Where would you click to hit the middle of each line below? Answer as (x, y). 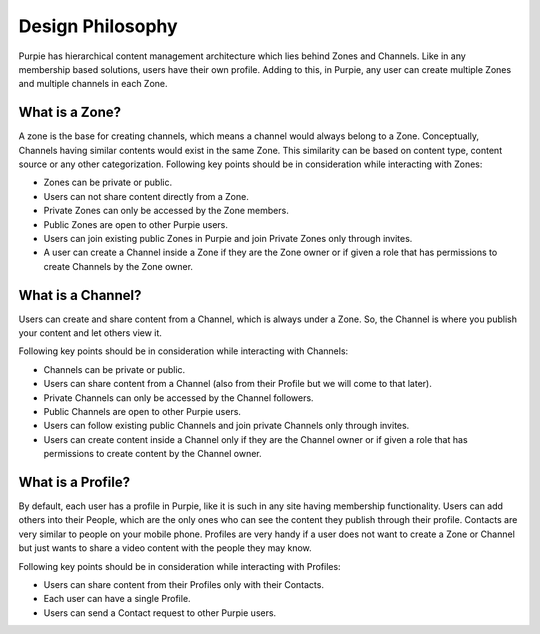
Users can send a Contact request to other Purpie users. (160, 612)
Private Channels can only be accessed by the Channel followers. (178, 397)
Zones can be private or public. (108, 182)
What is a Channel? (80, 295)
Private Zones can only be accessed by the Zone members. (166, 211)
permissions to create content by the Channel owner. (152, 454)
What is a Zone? (70, 112)
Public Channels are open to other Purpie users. (142, 411)
